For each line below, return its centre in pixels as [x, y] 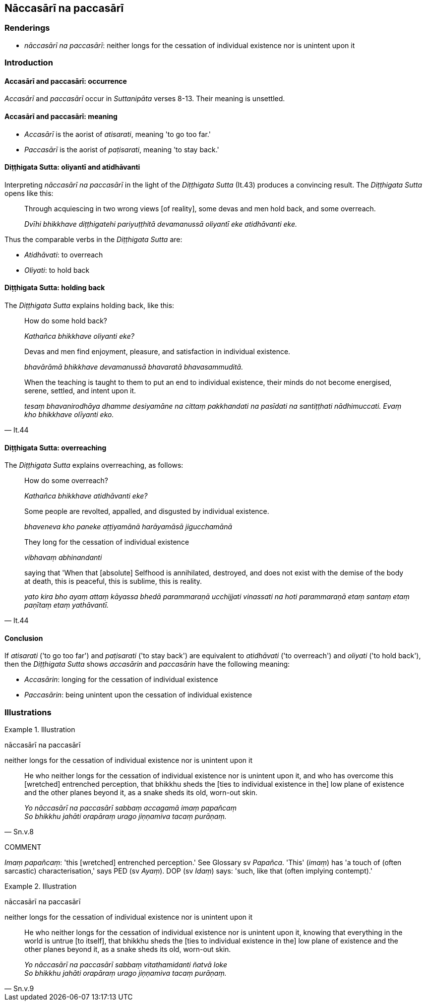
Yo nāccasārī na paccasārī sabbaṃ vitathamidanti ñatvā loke [126, 965]
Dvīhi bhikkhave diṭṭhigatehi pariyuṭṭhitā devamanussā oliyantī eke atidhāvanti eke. [161, 224]
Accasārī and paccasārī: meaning [61, 116]
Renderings [27, 28]
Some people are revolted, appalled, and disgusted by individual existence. [147, 511]
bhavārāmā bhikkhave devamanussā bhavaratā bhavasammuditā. [134, 367]
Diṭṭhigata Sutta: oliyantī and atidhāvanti [72, 167]
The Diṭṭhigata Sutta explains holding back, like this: [90, 306]
